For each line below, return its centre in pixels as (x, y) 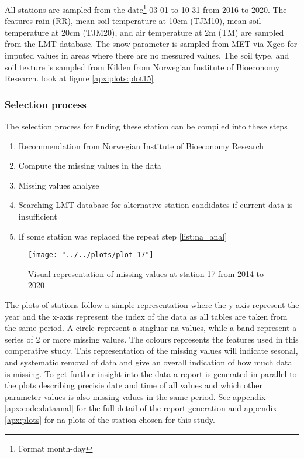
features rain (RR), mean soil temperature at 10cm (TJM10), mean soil (133, 21)
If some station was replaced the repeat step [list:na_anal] (123, 236)
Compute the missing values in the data (90, 165)
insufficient (38, 216)
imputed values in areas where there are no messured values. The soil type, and (147, 55)
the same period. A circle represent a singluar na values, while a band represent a (151, 328)
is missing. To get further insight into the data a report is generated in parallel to (151, 373)
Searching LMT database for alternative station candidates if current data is (156, 205)
